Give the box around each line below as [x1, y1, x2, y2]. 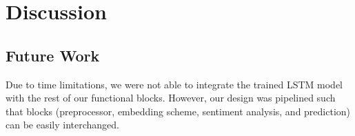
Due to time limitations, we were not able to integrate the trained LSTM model [6, 77, 343, 91]
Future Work [6, 44, 100, 66]
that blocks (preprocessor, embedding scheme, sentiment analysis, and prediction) [6, 104, 351, 118]
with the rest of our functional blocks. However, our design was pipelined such [6, 90, 336, 105]
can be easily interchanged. [6, 117, 120, 132]
